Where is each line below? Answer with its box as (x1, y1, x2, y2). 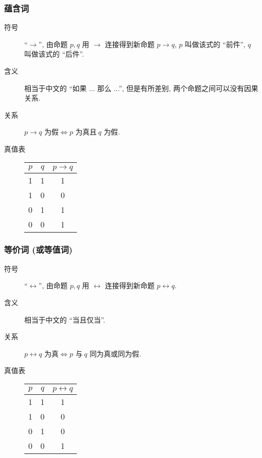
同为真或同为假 (90, 350, 140, 358)
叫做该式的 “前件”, (185, 38, 246, 49)
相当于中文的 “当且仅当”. (24, 314, 105, 325)
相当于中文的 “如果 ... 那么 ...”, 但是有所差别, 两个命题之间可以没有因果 (24, 82, 258, 93)
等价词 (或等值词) (4, 243, 73, 256)
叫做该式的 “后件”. (24, 49, 84, 59)
